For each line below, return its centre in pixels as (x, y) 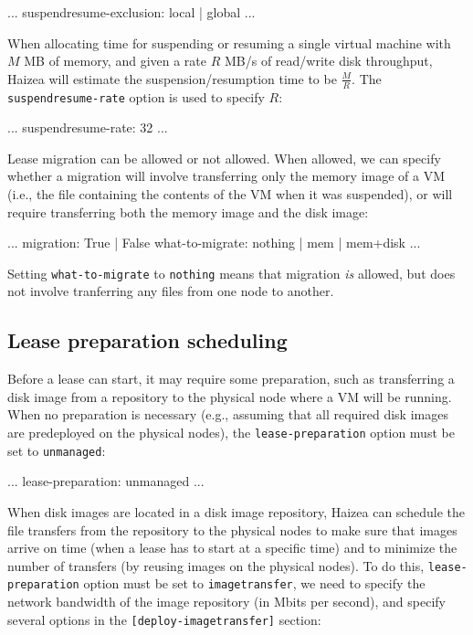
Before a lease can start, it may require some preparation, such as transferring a (231, 379)
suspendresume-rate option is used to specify (136, 96)
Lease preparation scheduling (147, 340)
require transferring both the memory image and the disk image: (188, 212)
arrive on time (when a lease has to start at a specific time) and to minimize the (232, 548)
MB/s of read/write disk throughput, (328, 61)
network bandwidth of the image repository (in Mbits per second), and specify (227, 602)
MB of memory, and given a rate (116, 61)
